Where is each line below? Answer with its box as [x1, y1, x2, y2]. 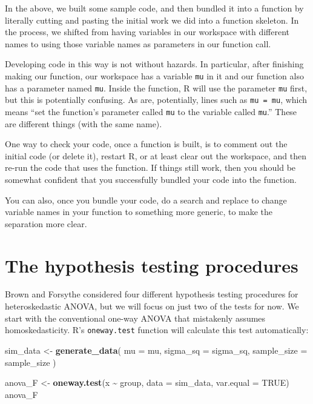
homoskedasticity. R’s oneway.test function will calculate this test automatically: [5, 323, 309, 336]
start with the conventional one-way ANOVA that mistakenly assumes [5, 311, 266, 324]
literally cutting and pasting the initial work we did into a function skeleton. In [5, 13, 299, 26]
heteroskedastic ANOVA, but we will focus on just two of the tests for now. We [5, 300, 299, 313]
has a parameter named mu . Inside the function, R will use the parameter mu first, [5, 81, 308, 94]
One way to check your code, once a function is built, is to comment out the [5, 137, 288, 150]
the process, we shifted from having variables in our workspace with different [5, 25, 289, 38]
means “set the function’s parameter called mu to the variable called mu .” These [5, 105, 297, 118]
